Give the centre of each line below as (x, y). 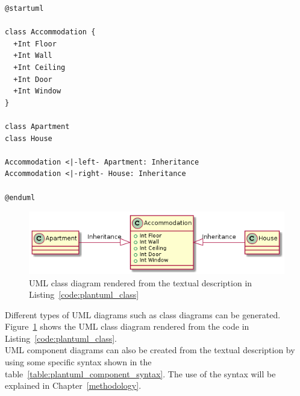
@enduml (20, 197)
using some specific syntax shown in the (78, 362)
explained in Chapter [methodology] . (73, 385)
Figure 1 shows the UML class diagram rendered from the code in (127, 326)
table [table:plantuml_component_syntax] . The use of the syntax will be (140, 373)
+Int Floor (35, 44)
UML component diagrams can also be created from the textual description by (150, 350)
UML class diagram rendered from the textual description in (141, 282)
